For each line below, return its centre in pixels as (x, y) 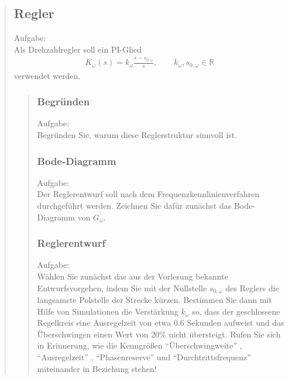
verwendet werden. (47, 75)
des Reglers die (252, 287)
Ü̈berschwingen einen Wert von (93, 334)
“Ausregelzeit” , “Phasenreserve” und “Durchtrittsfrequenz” (144, 357)
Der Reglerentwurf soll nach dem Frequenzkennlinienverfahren (148, 194)
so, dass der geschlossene (236, 311)
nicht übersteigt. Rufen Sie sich (225, 334)
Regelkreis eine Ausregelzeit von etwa (104, 323)
